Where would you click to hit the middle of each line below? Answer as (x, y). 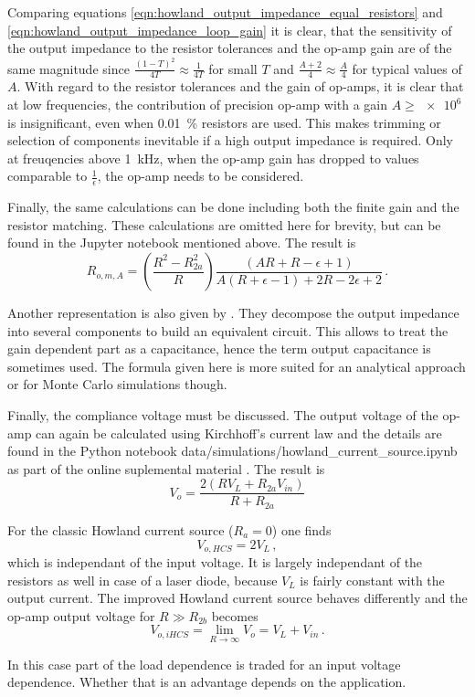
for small (233, 68)
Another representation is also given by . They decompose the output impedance (233, 313)
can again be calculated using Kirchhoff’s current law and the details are (239, 433)
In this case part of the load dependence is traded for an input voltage (204, 664)
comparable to (47, 176)
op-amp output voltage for (81, 615)
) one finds (301, 529)
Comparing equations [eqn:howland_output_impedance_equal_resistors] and (225, 12)
